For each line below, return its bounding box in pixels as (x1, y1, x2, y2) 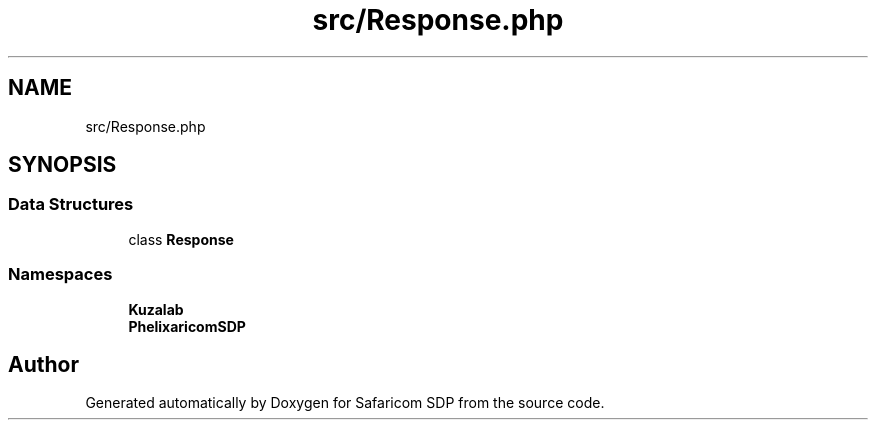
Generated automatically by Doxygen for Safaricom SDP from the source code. (85, 394, 605, 412)
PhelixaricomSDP (128, 317, 246, 335)
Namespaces (8, 264, 113, 285)
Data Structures (8, 194, 134, 215)
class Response (128, 230, 234, 248)
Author (8, 351, 79, 377)
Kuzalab (128, 300, 184, 318)
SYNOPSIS (8, 152, 117, 178)
